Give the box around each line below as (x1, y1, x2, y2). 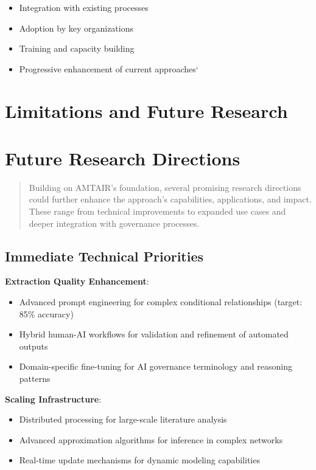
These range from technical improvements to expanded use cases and (29, 205, 286, 218)
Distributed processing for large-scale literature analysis (19, 413, 227, 426)
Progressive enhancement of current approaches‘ (19, 62, 198, 75)
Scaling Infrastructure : (5, 392, 102, 405)
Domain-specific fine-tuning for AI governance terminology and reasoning (19, 360, 292, 373)
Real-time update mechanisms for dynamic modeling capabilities (19, 454, 260, 466)
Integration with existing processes (19, 1, 149, 13)
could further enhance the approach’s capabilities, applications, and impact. (29, 193, 312, 206)
